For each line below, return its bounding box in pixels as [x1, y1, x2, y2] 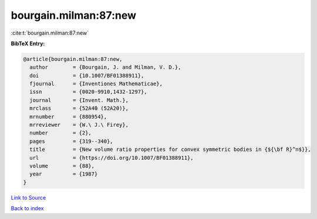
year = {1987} [29, 171, 98, 177]
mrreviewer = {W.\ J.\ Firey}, [29, 122, 129, 129]
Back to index [11, 205, 44, 212]
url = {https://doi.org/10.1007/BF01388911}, [29, 154, 194, 161]
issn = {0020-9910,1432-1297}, [29, 89, 147, 95]
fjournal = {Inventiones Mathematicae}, [29, 80, 163, 87]
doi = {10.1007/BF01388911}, [29, 72, 144, 79]
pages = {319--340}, [29, 138, 114, 144]
